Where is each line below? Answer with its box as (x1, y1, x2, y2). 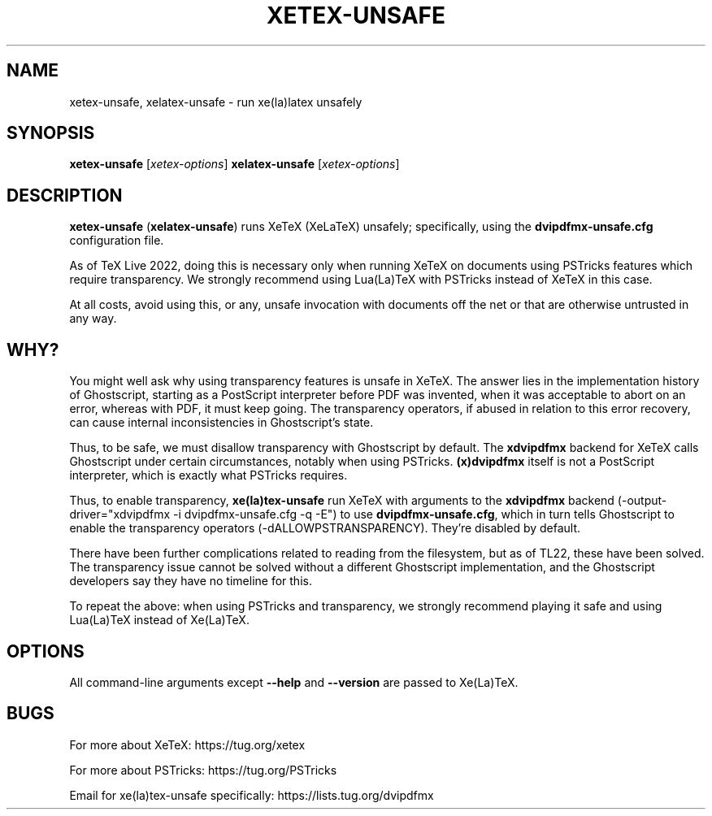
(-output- (617, 493, 667, 508)
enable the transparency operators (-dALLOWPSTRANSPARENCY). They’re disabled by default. (69, 521, 581, 536)
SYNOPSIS (7, 123, 95, 144)
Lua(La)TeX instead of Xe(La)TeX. (69, 613, 250, 627)
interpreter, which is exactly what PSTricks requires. (69, 468, 348, 483)
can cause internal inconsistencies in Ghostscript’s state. (69, 415, 374, 430)
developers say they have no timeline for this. (69, 574, 312, 588)
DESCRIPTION (7, 184, 123, 206)
